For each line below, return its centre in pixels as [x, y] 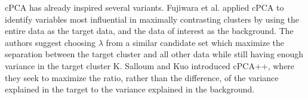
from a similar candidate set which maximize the [195, 42]
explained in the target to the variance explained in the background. [130, 89]
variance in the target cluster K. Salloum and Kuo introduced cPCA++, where [150, 65]
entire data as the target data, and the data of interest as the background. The [149, 31]
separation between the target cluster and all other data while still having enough [154, 54]
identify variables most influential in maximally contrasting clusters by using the [152, 19]
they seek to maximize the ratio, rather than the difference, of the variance [142, 77]
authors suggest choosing [50, 42]
